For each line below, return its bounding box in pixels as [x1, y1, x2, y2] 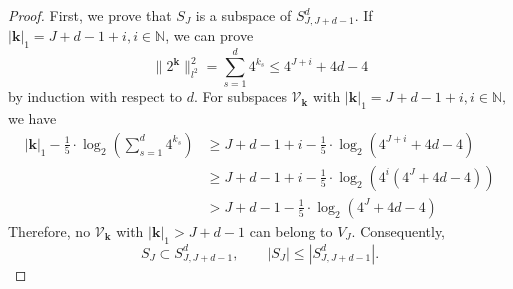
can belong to [249, 220, 333, 241]
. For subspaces [193, 86, 287, 107]
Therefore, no [8, 220, 91, 241]
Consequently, [360, 220, 445, 241]
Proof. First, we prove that [8, 5, 172, 25]
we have [8, 108, 57, 129]
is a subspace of [195, 5, 292, 25]
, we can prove [165, 25, 254, 46]
